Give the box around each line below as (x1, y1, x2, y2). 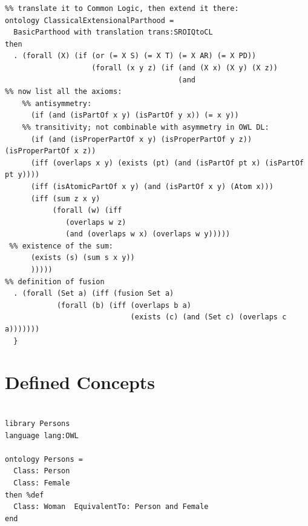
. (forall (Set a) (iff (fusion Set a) (13, 289, 174, 298)
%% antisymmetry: (22, 99, 92, 108)
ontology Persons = (5, 454, 83, 464)
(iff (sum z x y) (30, 194, 100, 203)
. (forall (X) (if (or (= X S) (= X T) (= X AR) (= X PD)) (13, 52, 257, 61)
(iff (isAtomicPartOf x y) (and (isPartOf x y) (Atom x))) (30, 182, 274, 191)
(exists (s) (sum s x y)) (30, 253, 135, 262)
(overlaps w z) (65, 218, 126, 227)
